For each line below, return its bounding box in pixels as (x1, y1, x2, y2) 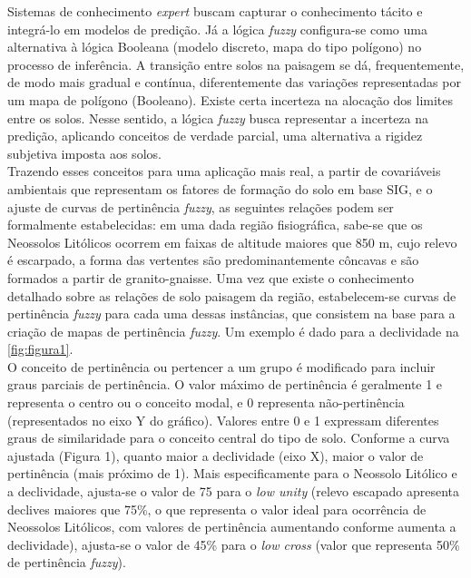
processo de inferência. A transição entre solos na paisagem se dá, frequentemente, (7, 54, 465, 73)
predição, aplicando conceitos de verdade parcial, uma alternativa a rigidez (7, 126, 423, 145)
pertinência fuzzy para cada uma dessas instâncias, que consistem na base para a (7, 304, 456, 323)
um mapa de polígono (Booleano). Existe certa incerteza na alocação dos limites (7, 90, 454, 109)
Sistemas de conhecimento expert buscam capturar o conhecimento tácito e (7, 2, 423, 20)
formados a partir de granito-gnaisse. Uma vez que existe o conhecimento (7, 268, 415, 287)
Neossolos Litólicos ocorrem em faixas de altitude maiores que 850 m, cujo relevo (7, 232, 457, 251)
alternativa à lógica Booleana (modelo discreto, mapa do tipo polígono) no (7, 37, 422, 56)
